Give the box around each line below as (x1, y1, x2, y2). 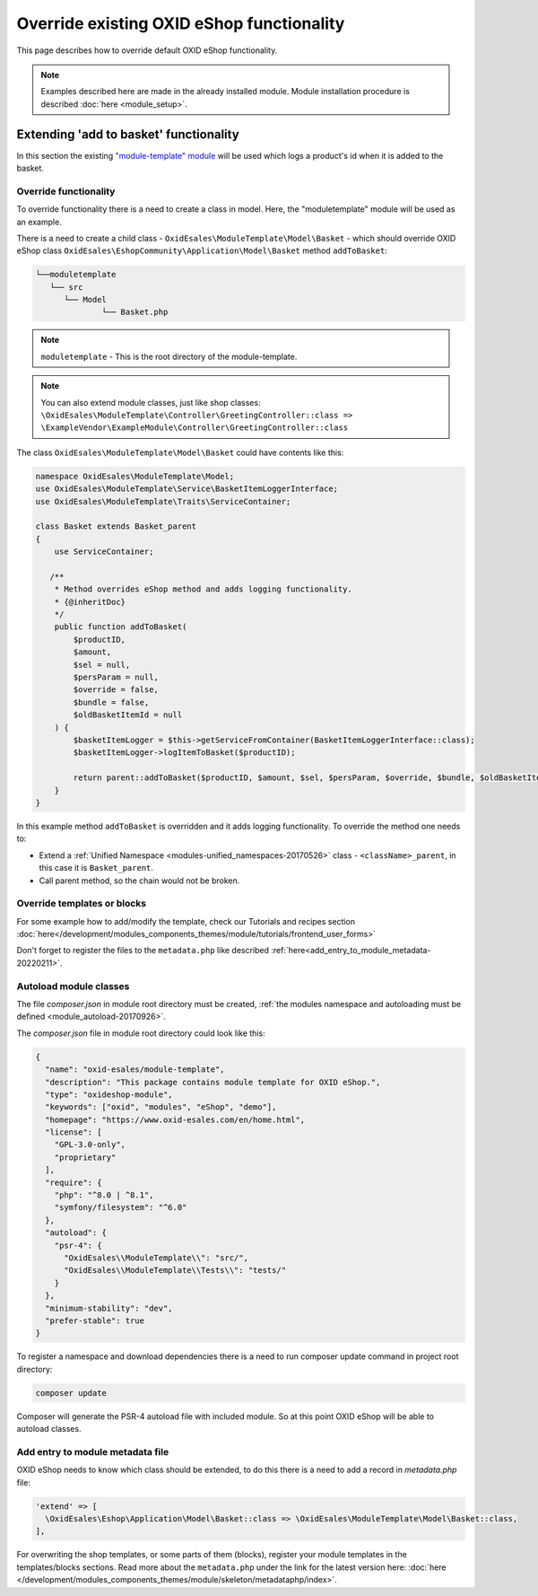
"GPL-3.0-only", (54, 1140, 126, 1150)
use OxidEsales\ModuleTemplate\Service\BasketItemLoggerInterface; (35, 484, 339, 494)
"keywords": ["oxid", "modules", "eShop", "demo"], (45, 1102, 277, 1112)
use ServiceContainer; (54, 547, 154, 557)
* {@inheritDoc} (54, 597, 126, 607)
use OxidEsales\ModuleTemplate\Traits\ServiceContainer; (35, 496, 291, 506)
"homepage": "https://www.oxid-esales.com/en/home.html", (45, 1114, 306, 1125)
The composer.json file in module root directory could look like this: (16, 1028, 265, 1039)
